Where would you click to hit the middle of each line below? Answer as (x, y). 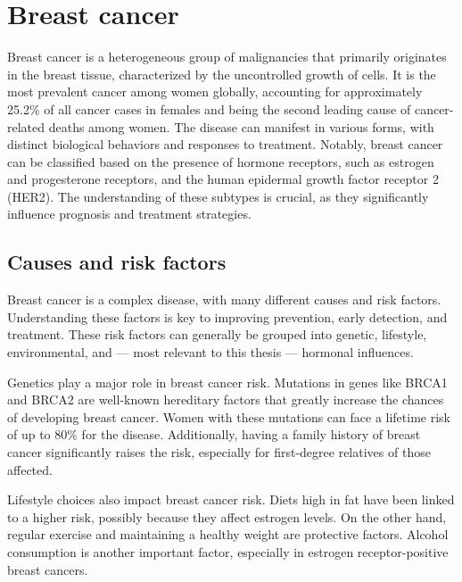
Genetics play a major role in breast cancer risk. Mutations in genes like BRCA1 (227, 382)
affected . (30, 469)
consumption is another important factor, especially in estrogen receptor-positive (228, 551)
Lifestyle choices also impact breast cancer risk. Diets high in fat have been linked (231, 499)
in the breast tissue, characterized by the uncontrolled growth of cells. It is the (222, 74)
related (26, 126)
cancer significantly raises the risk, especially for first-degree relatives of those (219, 452)
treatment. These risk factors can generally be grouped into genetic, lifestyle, (217, 334)
